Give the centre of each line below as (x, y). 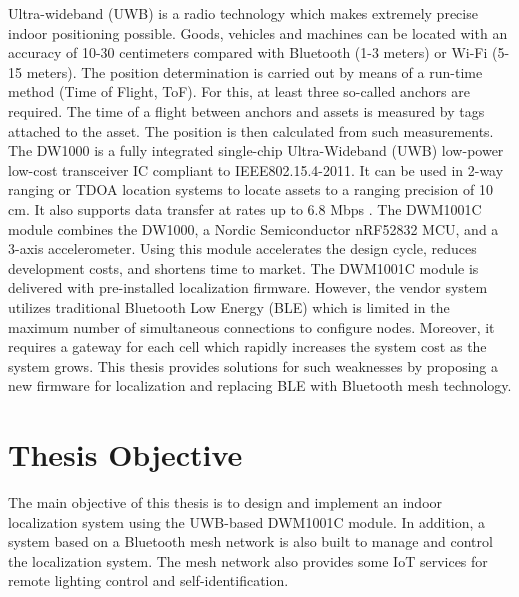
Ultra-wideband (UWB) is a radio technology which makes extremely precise (243, 13)
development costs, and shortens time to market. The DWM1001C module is (243, 267)
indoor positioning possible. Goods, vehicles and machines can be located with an (258, 32)
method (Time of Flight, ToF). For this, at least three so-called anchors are (239, 91)
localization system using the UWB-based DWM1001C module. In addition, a (247, 521)
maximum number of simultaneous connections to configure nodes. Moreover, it (251, 326)
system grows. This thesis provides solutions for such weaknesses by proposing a (253, 365)
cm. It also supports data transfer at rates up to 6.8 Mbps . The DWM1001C (245, 208)
